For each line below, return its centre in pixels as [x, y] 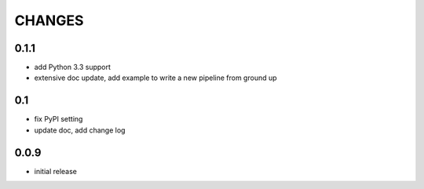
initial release [56, 171]
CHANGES [49, 20]
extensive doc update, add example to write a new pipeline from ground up [156, 78]
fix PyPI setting [58, 119]
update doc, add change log [80, 130]
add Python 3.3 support [73, 67]
